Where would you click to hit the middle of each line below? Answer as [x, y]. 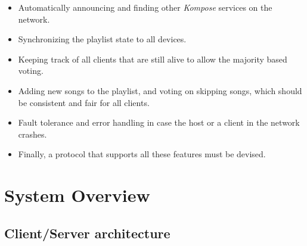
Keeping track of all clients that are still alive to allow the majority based [153, 59]
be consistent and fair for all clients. [84, 102]
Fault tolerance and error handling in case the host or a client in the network [159, 122]
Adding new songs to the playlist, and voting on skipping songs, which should [160, 90]
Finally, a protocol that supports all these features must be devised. [142, 154]
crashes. [32, 134]
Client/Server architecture [87, 233]
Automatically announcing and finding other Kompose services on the [145, 7]
